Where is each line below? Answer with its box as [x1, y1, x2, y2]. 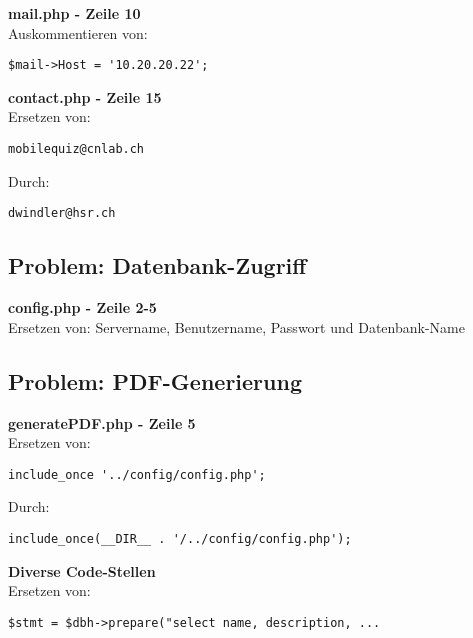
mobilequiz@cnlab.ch [8, 142, 145, 157]
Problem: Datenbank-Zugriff [8, 250, 307, 281]
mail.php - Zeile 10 [8, 3, 141, 23]
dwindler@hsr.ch [8, 206, 116, 221]
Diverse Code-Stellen [8, 560, 156, 581]
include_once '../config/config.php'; [8, 467, 266, 482]
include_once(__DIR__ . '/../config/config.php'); [8, 531, 352, 546]
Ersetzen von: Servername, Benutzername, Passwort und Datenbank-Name [8, 316, 465, 337]
